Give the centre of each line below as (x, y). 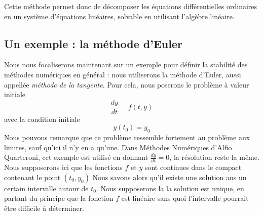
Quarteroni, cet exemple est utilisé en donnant (76, 157)
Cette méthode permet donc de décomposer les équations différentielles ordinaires (131, 6)
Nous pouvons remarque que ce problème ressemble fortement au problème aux (127, 137)
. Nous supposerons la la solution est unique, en (170, 188)
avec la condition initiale (42, 119)
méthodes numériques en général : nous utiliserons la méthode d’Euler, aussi (123, 74)
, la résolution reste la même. (214, 157)
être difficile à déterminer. (44, 208)
